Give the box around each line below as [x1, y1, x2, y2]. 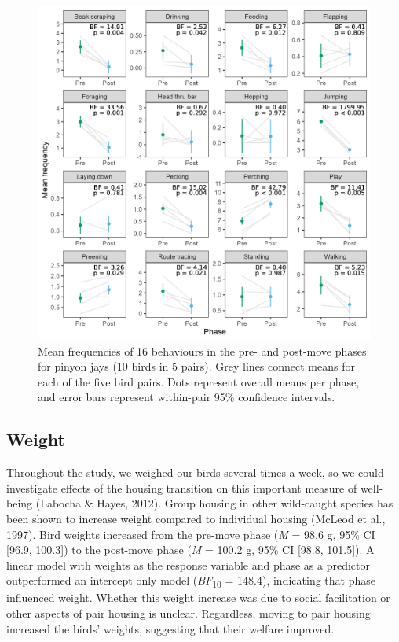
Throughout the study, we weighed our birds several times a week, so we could [6, 464, 384, 481]
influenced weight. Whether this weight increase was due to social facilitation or [6, 589, 390, 606]
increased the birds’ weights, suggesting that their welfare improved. [6, 620, 335, 636]
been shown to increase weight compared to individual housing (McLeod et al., [6, 510, 386, 526]
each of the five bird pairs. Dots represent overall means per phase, [38, 373, 360, 389]
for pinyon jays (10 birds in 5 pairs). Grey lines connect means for [38, 358, 355, 374]
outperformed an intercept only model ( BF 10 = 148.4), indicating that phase [6, 572, 375, 591]
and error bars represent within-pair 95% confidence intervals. [38, 389, 335, 405]
